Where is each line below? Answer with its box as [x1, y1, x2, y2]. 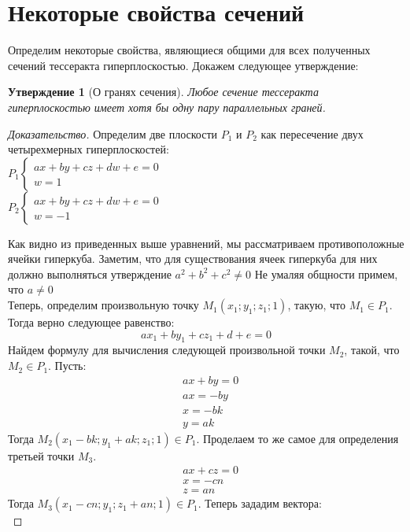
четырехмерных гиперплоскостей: [8, 141, 169, 157]
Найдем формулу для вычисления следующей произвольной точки [8, 342, 326, 358]
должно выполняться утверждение [8, 265, 172, 282]
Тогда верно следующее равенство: [8, 314, 175, 331]
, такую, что [287, 297, 346, 313]
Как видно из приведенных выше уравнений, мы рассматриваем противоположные [8, 235, 404, 251]
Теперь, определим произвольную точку [8, 297, 199, 313]
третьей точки [8, 447, 75, 464]
